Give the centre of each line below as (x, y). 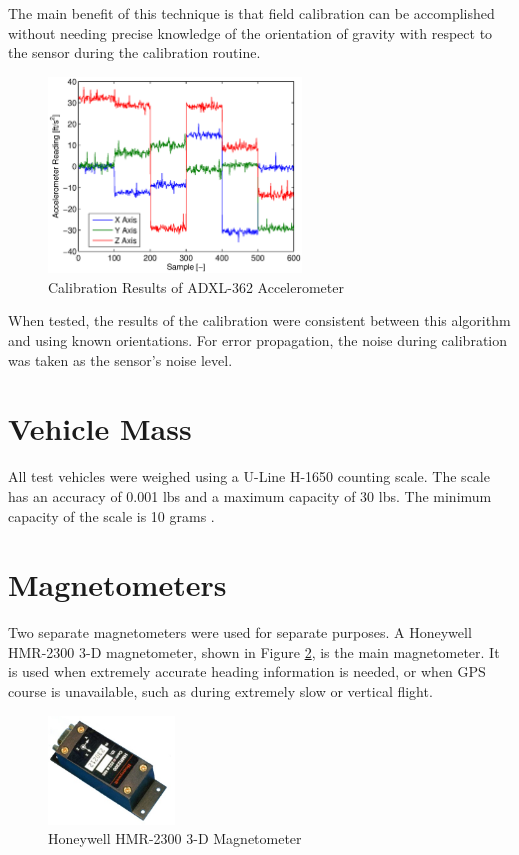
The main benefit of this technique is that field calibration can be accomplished (251, 13)
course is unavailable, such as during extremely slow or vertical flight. (220, 691)
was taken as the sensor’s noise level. (120, 359)
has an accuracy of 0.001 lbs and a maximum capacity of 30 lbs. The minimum (250, 495)
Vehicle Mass (100, 428)
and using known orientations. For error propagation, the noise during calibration (257, 340)
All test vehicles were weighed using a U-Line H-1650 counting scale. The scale (249, 476)
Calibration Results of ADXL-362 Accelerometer (196, 286)
